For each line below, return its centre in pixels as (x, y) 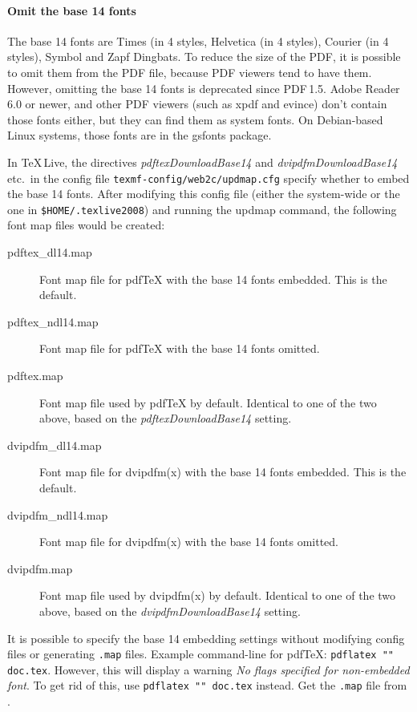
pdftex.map (35, 376)
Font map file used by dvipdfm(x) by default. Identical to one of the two (218, 595)
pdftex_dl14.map (50, 252)
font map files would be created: (86, 225)
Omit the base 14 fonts (72, 10)
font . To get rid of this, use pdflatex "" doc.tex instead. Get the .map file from (207, 685)
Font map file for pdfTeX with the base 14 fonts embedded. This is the (213, 279)
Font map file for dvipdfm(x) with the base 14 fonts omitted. (189, 542)
